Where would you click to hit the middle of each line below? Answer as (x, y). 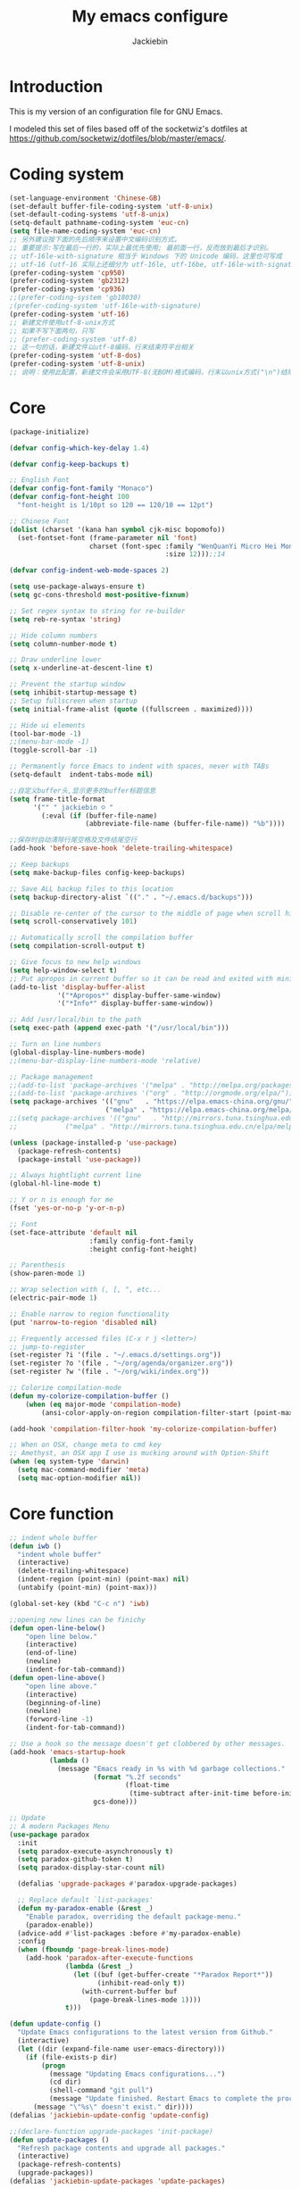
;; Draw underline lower (55, 660)
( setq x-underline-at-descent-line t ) (81, 668)
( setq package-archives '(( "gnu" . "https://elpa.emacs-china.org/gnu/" (151, 1102)
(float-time (147, 1785)
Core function (62, 1514)
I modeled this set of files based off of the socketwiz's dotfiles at (129, 129)
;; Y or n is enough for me (62, 1200)
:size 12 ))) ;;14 (195, 554)
